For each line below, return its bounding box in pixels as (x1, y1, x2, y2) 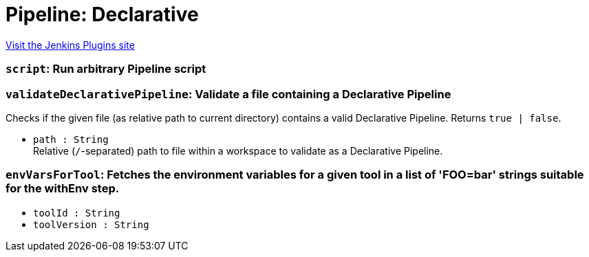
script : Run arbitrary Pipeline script (6, 62, 206, 76)
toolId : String (33, 207, 120, 219)
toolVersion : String (33, 219, 149, 230)
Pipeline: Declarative (6, 3, 199, 26)
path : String (33, 133, 109, 145)
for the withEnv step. (6, 181, 120, 196)
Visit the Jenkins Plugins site (6, 38, 135, 51)
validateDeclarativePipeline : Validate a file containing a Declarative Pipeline (6, 87, 451, 101)
